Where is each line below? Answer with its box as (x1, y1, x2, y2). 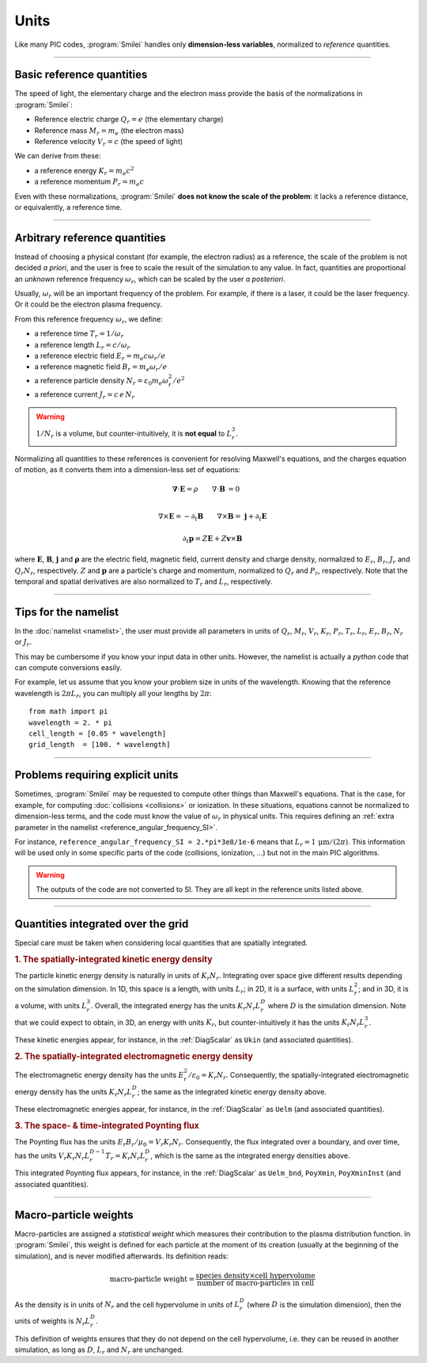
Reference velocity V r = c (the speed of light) (34, 137, 183, 148)
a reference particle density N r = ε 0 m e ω (34, 375, 169, 387)
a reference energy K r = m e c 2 (34, 165, 134, 177)
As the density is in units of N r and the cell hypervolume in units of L (14, 1300, 240, 1311)
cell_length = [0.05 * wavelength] (28, 729, 167, 738)
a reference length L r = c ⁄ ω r (34, 340, 130, 352)
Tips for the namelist (14, 605, 119, 619)
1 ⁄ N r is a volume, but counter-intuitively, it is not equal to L (36, 428, 232, 440)
